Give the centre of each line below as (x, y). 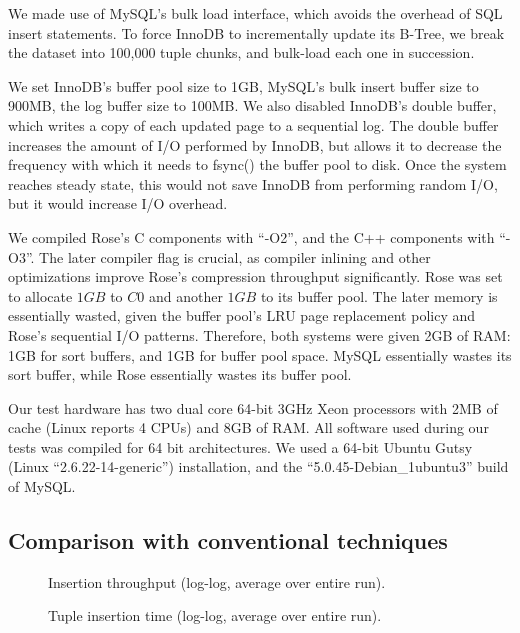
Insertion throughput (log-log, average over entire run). (217, 581)
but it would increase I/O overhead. (118, 203)
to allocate (40, 295)
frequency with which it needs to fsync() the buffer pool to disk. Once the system (257, 164)
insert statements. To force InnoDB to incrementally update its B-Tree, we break (256, 32)
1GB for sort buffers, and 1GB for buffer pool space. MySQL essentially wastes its (260, 354)
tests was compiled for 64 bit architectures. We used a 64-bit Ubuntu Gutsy (240, 446)
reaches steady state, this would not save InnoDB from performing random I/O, (253, 183)
